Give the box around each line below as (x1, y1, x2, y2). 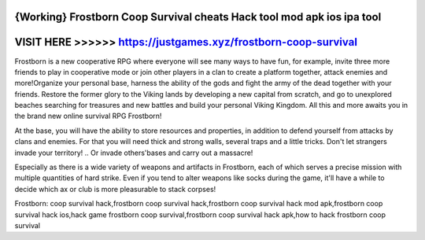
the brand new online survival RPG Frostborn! (14, 111, 162, 121)
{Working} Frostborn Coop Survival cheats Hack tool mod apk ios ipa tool (14, 10, 382, 24)
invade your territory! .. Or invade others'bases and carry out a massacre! (14, 148, 253, 157)
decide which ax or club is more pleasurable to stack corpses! (14, 184, 216, 194)
